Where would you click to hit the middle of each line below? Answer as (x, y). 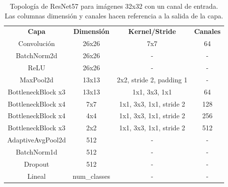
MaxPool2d (37, 79)
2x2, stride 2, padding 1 (152, 79)
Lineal (37, 176)
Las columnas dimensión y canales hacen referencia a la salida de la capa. (114, 15)
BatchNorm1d (37, 151)
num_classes (91, 176)
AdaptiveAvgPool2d (37, 140)
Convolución (36, 43)
